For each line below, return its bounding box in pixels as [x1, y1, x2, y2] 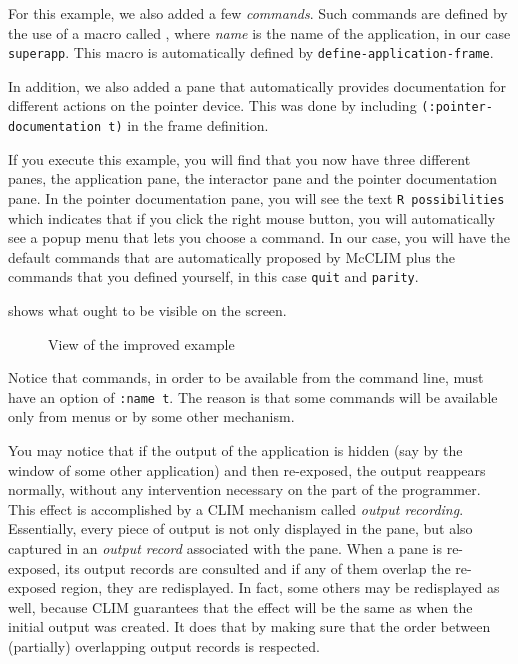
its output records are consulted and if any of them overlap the [64, 557, 451, 578]
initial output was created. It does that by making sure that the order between [8, 616, 491, 637]
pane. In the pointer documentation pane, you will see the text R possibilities [8, 187, 505, 208]
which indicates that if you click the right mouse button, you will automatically [8, 207, 496, 228]
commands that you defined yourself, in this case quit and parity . [8, 266, 419, 287]
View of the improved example [48, 333, 235, 354]
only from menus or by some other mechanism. [8, 406, 295, 427]
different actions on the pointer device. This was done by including [8, 95, 417, 116]
